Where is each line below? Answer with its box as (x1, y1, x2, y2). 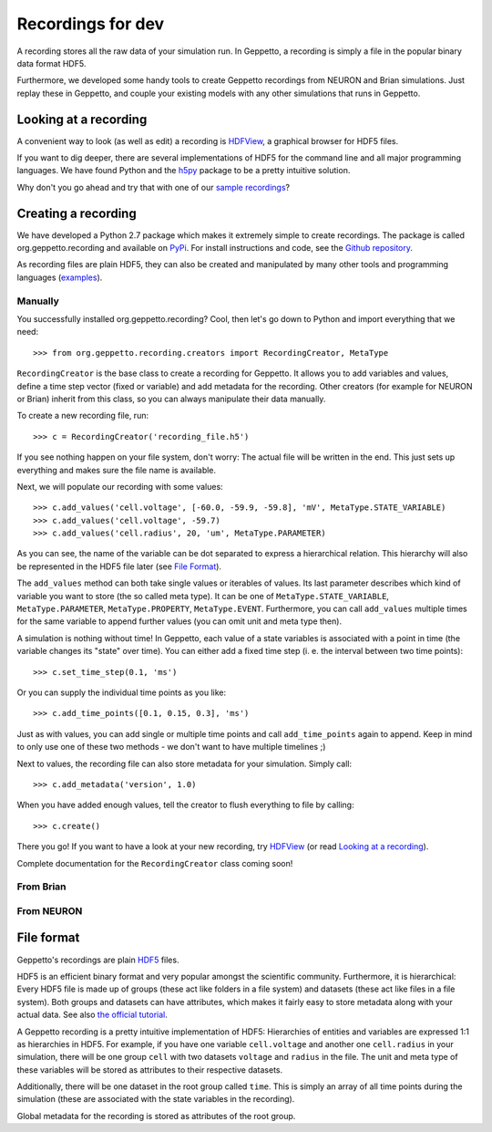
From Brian (16, 880, 67, 893)
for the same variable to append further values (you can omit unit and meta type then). (16, 616, 342, 627)
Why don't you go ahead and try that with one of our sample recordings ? (16, 182, 291, 192)
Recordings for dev (16, 14, 165, 34)
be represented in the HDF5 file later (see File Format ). (16, 561, 222, 572)
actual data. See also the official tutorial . (16, 1009, 168, 1021)
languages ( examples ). (16, 272, 103, 283)
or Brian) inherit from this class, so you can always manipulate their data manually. (16, 393, 326, 404)
